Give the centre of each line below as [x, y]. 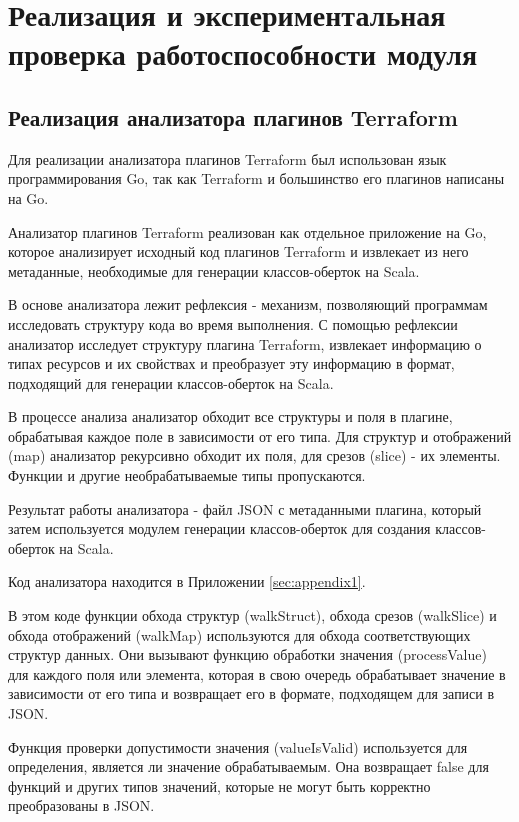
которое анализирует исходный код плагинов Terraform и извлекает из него [238, 251]
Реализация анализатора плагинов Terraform [233, 116]
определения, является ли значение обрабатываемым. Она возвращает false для [248, 766]
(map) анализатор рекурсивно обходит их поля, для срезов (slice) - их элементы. [254, 455]
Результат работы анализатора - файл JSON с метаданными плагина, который [245, 508]
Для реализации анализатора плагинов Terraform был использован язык [227, 158]
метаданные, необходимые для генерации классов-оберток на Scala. [214, 270]
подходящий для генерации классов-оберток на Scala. [171, 382]
